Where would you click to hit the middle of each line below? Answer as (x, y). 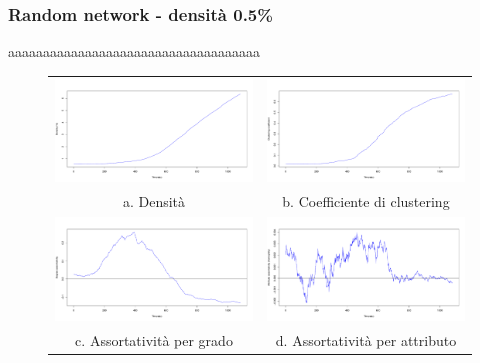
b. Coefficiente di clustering (366, 201)
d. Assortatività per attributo (366, 339)
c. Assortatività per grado (154, 339)
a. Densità (154, 201)
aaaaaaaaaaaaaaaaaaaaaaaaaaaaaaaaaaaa (134, 51)
